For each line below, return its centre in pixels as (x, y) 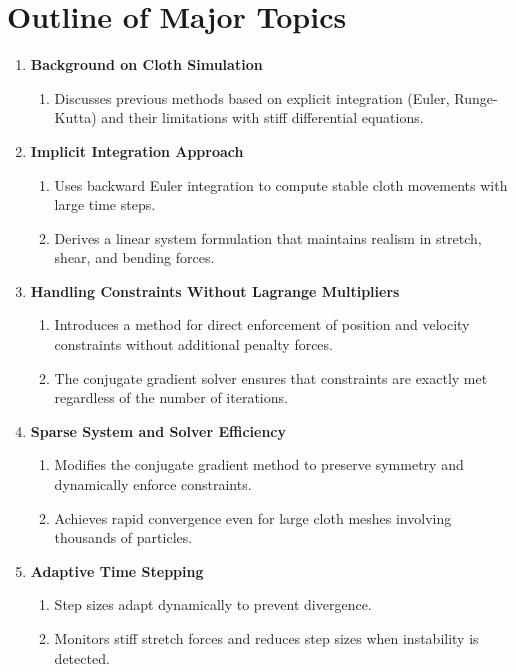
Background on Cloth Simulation (146, 64)
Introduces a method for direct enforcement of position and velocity (262, 324)
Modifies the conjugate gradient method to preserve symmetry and (259, 464)
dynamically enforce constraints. (153, 484)
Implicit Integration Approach (137, 150)
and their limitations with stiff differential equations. (262, 117)
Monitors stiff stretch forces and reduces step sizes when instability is (266, 638)
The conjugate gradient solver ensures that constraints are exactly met (271, 377)
